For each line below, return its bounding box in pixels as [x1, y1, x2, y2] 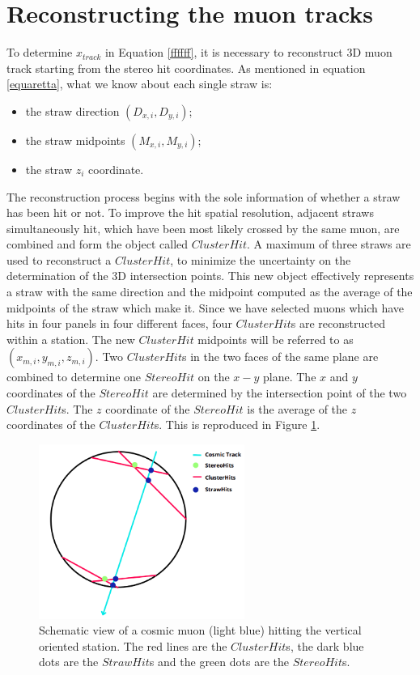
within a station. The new [6, 330, 135, 347]
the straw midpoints [25, 131, 125, 148]
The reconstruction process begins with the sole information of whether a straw [6, 188, 401, 205]
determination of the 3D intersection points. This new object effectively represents [6, 267, 414, 284]
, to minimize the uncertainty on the [170, 251, 351, 268]
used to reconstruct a [6, 251, 112, 268]
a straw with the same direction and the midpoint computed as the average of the [6, 283, 413, 300]
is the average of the [247, 400, 348, 417]
